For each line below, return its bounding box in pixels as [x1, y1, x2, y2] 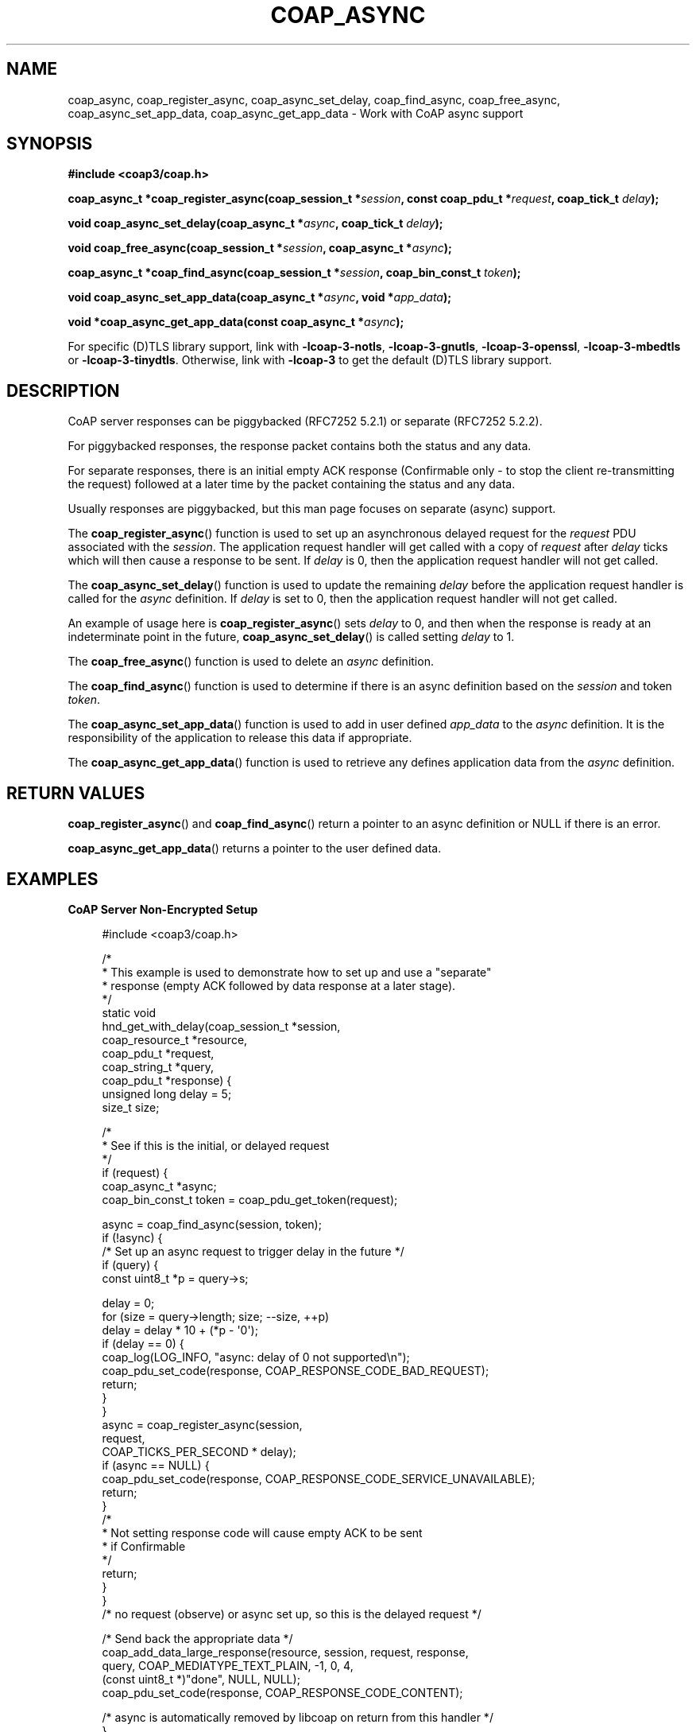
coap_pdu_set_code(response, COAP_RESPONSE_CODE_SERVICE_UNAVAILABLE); [102, 1471, 536, 1485]
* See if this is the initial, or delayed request [102, 1138, 330, 1152]
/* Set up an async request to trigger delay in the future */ [102, 1244, 404, 1258]
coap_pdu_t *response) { [102, 1073, 232, 1087]
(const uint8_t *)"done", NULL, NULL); [102, 1672, 300, 1686]
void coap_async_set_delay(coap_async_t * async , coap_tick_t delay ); [68, 216, 443, 231]
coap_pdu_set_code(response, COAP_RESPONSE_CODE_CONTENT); [102, 1685, 463, 1699]
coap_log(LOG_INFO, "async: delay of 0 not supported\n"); [102, 1349, 410, 1364]
